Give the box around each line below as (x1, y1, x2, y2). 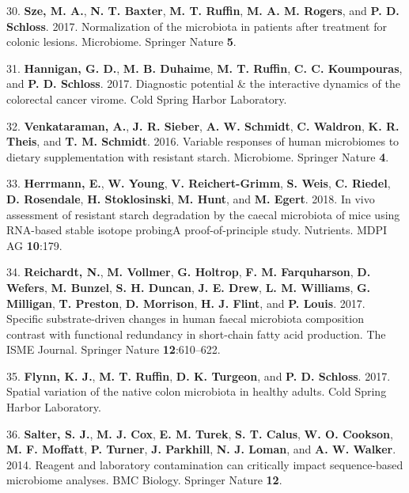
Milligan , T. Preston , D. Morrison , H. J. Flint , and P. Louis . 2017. (6, 294, 365, 311)
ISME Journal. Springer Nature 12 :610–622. (6, 341, 221, 358)
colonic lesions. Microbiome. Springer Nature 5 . (6, 33, 237, 50)
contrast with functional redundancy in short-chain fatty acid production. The (6, 325, 386, 342)
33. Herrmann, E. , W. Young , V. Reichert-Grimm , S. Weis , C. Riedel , (6, 175, 391, 192)
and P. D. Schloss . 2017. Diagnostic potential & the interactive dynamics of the (6, 75, 400, 92)
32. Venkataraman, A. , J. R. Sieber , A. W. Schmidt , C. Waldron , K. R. (6, 117, 400, 134)
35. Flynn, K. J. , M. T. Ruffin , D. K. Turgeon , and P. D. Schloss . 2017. (6, 367, 391, 384)
